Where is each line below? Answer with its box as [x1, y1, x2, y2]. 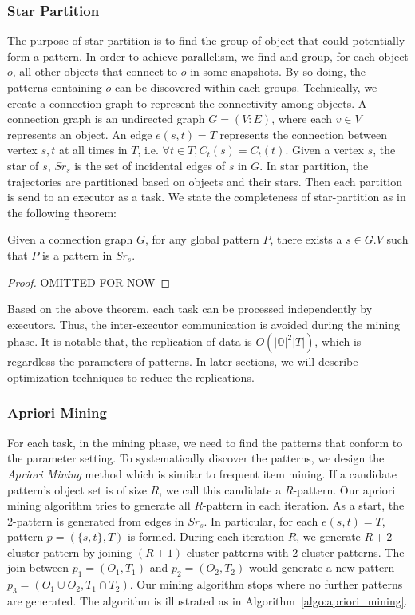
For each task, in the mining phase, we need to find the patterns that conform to [7, 434, 403, 450]
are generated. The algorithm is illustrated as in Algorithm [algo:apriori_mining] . [7, 593, 408, 609]
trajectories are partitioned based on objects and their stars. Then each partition [7, 173, 402, 189]
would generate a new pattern [248, 559, 395, 576]
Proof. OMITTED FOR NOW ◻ [7, 273, 171, 290]
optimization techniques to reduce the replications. [7, 368, 255, 385]
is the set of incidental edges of [74, 157, 225, 173]
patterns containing [7, 79, 102, 95]
